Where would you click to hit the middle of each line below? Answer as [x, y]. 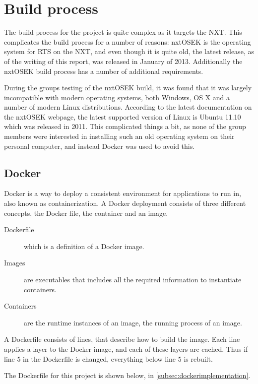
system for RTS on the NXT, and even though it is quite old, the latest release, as [129, 51]
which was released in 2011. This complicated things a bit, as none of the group [125, 126]
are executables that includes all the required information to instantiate [133, 280]
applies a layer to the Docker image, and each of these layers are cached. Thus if [126, 349]
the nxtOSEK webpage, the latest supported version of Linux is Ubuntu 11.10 [123, 116]
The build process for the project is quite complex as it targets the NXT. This [123, 32]
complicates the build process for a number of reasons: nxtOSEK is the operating [128, 41]
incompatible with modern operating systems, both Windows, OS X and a [117, 97]
